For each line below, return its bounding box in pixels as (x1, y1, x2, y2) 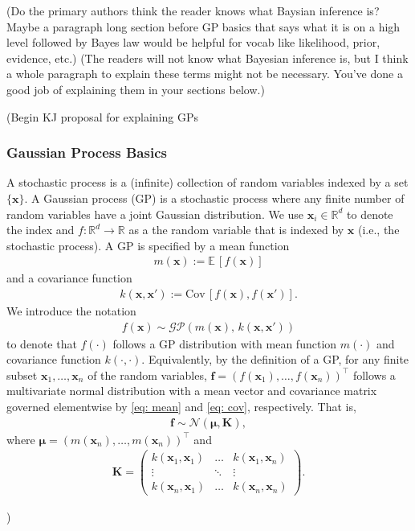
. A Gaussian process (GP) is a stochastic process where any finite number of (24, 189, 405, 206)
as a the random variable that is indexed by (128, 221, 344, 238)
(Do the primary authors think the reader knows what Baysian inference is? (6, 2, 380, 19)
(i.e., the (358, 221, 400, 238)
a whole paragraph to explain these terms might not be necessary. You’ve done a (6, 65, 403, 82)
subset (6, 366, 38, 383)
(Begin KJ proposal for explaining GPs (6, 108, 198, 125)
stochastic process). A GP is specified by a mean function (6, 237, 290, 253)
